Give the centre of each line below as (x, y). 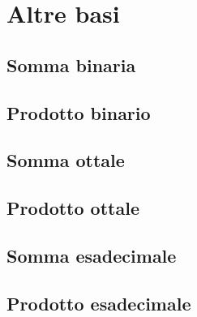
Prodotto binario (79, 112)
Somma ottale (66, 160)
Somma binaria (71, 64)
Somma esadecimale (92, 255)
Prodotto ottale (73, 208)
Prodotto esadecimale (99, 303)
